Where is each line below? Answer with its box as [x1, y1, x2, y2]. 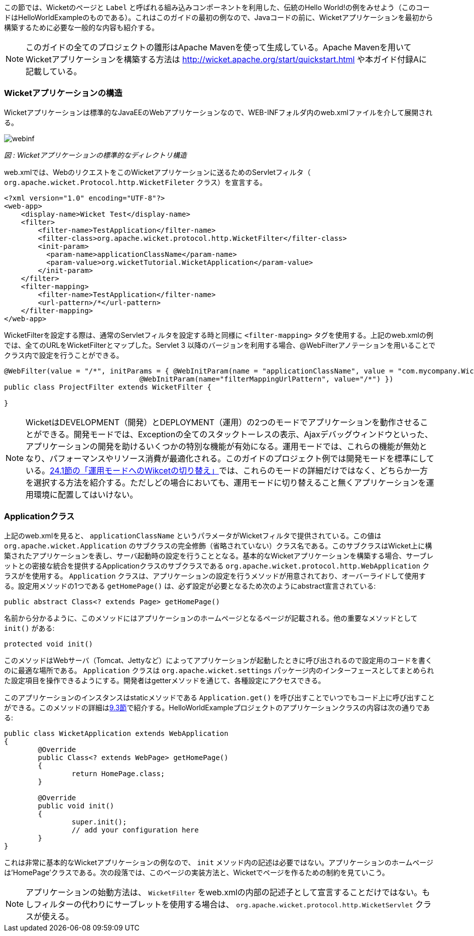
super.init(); [71, 817, 127, 826]
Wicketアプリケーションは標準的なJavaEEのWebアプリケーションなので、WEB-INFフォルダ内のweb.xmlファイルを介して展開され [4, 108, 433, 117]
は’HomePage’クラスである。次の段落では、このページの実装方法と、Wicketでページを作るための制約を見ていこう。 [4, 868, 389, 877]
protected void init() [4, 639, 93, 648]
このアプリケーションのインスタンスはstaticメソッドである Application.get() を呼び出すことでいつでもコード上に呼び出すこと [4, 693, 435, 702]
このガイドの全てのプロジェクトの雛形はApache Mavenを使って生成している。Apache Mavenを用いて [26, 42, 412, 52]
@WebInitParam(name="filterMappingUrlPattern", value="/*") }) [139, 375, 394, 383]
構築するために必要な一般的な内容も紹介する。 [4, 23, 159, 32]
